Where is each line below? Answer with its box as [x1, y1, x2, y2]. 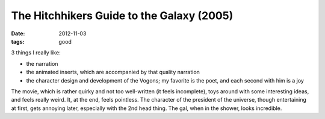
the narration [26, 60, 58, 67]
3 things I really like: [11, 49, 61, 56]
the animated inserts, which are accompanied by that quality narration [26, 69, 200, 76]
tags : [11, 38, 25, 45]
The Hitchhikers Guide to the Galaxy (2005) [11, 9, 234, 22]
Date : [11, 30, 25, 37]
